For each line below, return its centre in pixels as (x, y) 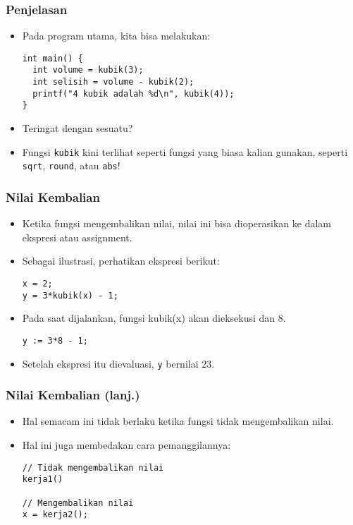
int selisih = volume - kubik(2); (113, 82)
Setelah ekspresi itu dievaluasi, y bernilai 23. (118, 363)
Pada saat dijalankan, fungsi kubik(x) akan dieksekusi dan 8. (154, 318)
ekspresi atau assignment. (77, 237)
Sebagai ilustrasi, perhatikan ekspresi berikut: (121, 261)
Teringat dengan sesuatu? (78, 128)
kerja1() (43, 479)
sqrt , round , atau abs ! (71, 165)
